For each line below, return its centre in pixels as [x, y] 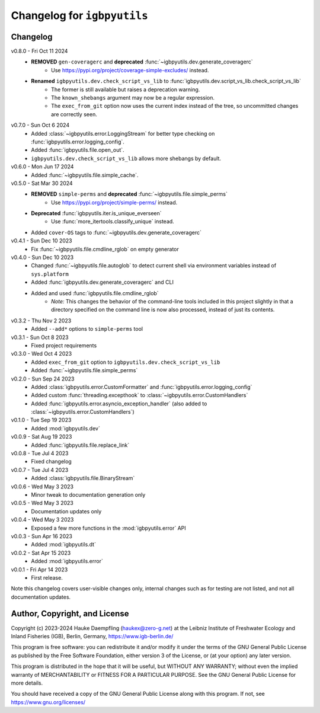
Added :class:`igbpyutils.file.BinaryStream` [83, 478]
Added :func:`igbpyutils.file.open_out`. [78, 150]
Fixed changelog [52, 462]
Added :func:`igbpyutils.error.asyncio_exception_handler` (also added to [119, 404]
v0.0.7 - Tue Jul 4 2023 [40, 470]
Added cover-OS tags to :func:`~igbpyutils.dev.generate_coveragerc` [116, 232]
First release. [47, 577]
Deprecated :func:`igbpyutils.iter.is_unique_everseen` [97, 213]
